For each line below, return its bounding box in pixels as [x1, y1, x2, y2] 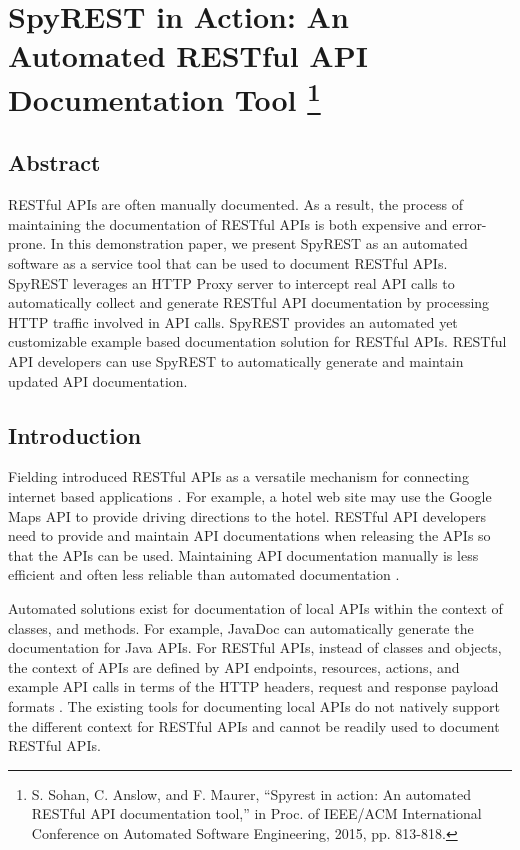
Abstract [8, 147, 101, 178]
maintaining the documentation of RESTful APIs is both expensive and [8, 213, 448, 234]
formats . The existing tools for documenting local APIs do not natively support [8, 695, 500, 716]
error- [452, 213, 487, 234]
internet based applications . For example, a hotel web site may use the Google [8, 486, 492, 507]
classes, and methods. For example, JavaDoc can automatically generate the [8, 617, 474, 638]
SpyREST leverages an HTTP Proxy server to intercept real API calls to [8, 272, 455, 293]
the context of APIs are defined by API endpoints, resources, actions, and [8, 656, 460, 677]
